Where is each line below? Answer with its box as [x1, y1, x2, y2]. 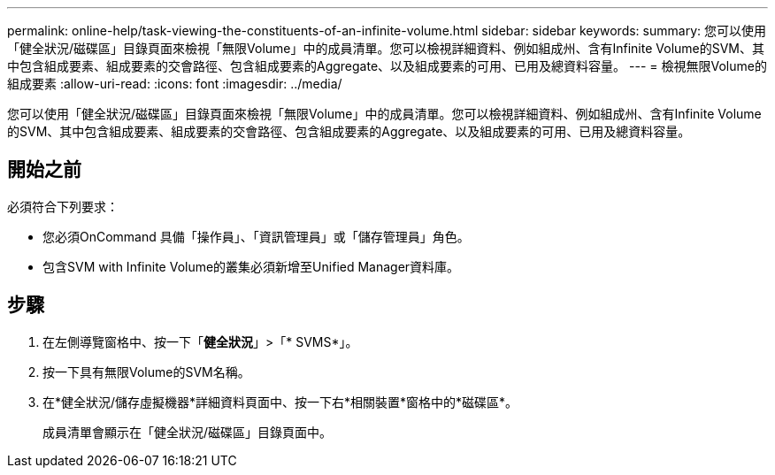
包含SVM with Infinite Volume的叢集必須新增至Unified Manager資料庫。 [42, 258, 460, 274]
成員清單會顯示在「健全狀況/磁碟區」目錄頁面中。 [42, 424, 333, 440]
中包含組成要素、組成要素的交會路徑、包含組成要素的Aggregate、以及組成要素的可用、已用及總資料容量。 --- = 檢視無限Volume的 [7, 58, 767, 73]
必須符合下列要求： [7, 198, 119, 214]
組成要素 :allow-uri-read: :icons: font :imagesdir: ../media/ [7, 76, 342, 91]
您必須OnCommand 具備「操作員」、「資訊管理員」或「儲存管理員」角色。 [42, 228, 470, 244]
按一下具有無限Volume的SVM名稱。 [42, 364, 250, 379]
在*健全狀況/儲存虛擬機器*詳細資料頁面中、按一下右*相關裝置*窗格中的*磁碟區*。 [42, 394, 518, 410]
